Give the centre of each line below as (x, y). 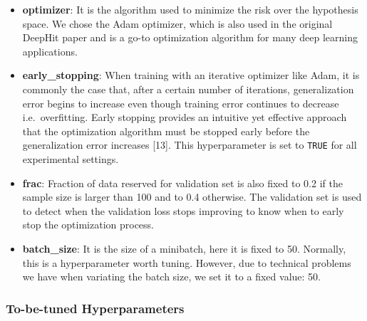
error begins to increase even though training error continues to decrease (181, 103)
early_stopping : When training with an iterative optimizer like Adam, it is (191, 75)
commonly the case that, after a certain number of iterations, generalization (188, 89)
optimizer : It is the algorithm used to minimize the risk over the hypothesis (190, 9)
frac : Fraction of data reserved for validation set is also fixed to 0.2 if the (182, 183)
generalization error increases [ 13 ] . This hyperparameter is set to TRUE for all (190, 145)
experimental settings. (71, 159)
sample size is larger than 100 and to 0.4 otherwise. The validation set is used (192, 197)
